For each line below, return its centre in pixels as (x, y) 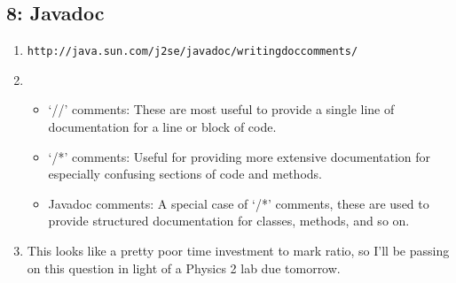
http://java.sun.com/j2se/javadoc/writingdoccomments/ (193, 52)
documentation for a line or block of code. (162, 127)
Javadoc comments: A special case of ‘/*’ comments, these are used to (239, 203)
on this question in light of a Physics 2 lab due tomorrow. (184, 268)
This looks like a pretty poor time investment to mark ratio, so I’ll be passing (238, 251)
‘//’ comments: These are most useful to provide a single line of (221, 109)
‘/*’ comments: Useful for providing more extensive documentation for (240, 156)
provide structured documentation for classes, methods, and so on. (229, 221)
